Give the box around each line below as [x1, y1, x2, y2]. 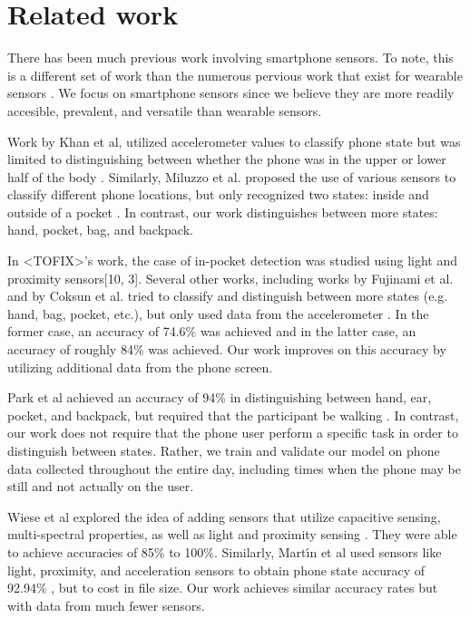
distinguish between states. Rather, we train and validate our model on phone [7, 441, 440, 459]
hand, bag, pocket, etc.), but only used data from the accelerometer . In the [7, 304, 429, 323]
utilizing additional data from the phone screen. [7, 357, 273, 376]
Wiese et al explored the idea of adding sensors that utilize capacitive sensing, [7, 507, 441, 526]
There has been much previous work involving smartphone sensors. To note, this [7, 48, 454, 67]
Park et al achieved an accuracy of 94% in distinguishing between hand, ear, [7, 388, 432, 407]
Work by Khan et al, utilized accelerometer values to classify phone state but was [7, 131, 461, 150]
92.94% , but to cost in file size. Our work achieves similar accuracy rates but [7, 578, 438, 597]
